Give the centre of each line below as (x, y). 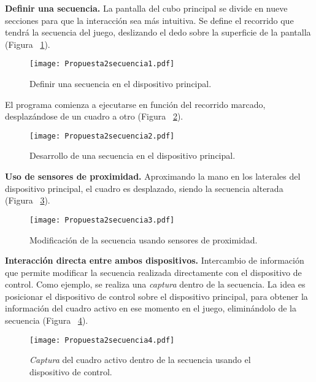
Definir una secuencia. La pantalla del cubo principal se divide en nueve (146, 8)
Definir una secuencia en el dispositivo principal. (121, 84)
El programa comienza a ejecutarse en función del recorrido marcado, (135, 104)
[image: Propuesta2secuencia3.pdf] (102, 220)
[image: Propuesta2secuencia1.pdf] (102, 64)
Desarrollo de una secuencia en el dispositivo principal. (133, 155)
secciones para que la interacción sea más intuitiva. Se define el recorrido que (149, 20)
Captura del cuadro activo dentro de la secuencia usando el (140, 360)
